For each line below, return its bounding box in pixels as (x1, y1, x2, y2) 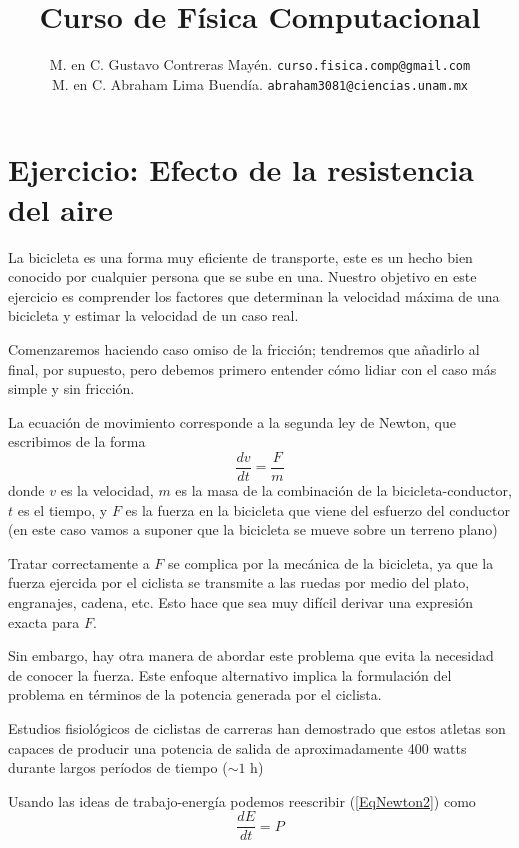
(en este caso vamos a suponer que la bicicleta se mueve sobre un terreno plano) (8, 519, 498, 540)
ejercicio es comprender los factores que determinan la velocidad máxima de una (8, 285, 500, 306)
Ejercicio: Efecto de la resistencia (8, 149, 474, 190)
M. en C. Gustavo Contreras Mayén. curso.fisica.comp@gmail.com (49, 54, 471, 75)
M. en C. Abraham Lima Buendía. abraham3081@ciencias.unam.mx (52, 73, 468, 94)
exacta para (8, 611, 80, 632)
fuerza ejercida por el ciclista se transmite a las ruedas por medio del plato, (8, 572, 470, 593)
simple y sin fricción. (8, 378, 135, 399)
